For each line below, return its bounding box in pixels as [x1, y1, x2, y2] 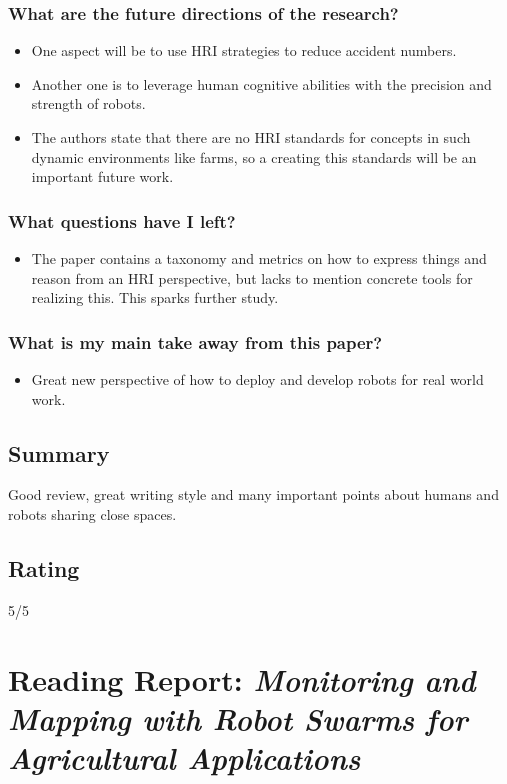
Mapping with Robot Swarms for [8, 697, 468, 739]
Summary [8, 437, 110, 468]
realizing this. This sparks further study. [31, 287, 279, 308]
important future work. [31, 166, 174, 187]
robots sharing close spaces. [8, 503, 177, 524]
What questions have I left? [8, 208, 236, 233]
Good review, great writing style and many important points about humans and [8, 484, 499, 505]
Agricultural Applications [8, 736, 361, 778]
